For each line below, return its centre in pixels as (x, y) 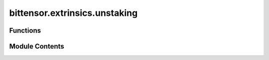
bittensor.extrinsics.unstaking (73, 13)
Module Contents (37, 46)
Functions (25, 30)
